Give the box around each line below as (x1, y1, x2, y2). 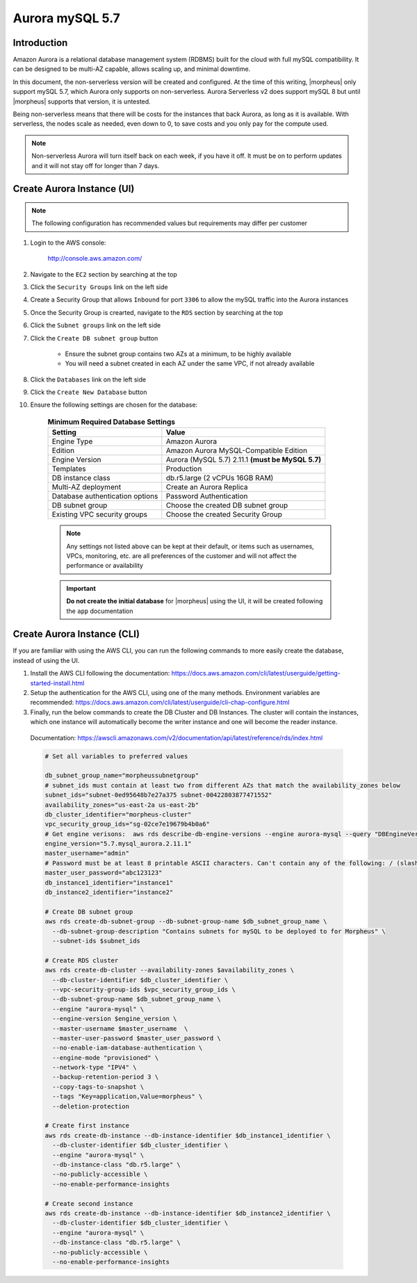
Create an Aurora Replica (165, 482, 248, 492)
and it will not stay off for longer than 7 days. (31, 161, 160, 170)
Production (165, 464, 202, 474)
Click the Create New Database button (30, 388, 147, 396)
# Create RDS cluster (44, 956, 119, 964)
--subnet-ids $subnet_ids (52, 937, 140, 945)
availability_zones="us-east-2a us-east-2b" (44, 801, 199, 809)
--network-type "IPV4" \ (52, 1063, 137, 1072)
